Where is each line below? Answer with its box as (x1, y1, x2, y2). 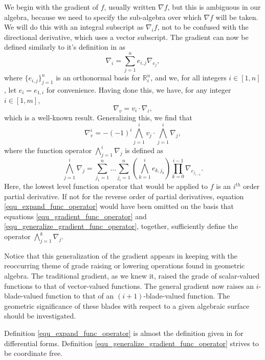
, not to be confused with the (157, 22, 249, 32)
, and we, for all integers (150, 72, 227, 83)
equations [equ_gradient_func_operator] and (4, 210, 147, 221)
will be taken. (215, 11, 258, 22)
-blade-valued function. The (143, 290, 230, 301)
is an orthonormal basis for (56, 72, 141, 83)
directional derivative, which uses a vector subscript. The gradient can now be (4, 31, 249, 42)
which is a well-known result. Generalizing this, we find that (4, 112, 192, 122)
